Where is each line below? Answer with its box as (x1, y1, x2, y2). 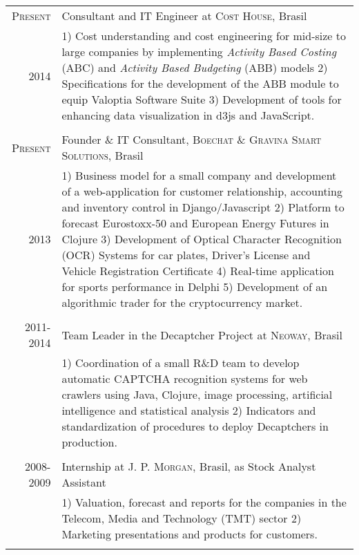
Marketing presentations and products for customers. (61, 526, 318, 542)
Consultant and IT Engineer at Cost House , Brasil (61, 8, 307, 23)
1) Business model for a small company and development (61, 167, 337, 183)
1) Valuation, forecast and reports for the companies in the (61, 494, 347, 510)
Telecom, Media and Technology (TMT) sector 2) (61, 510, 302, 526)
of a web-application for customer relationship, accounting (61, 183, 342, 199)
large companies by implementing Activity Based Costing (61, 44, 337, 59)
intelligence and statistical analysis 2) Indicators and (61, 402, 316, 418)
